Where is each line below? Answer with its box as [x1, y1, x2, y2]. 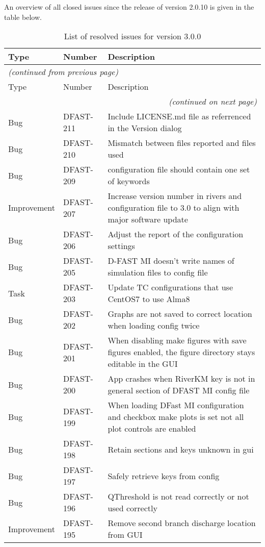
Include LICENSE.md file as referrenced [108, 110, 251, 122]
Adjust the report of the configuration [108, 228, 244, 240]
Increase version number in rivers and [108, 190, 242, 202]
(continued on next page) [168, 95, 257, 108]
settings [108, 240, 135, 252]
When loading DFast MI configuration [108, 399, 244, 411]
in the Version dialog [108, 122, 182, 134]
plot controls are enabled [108, 422, 196, 435]
